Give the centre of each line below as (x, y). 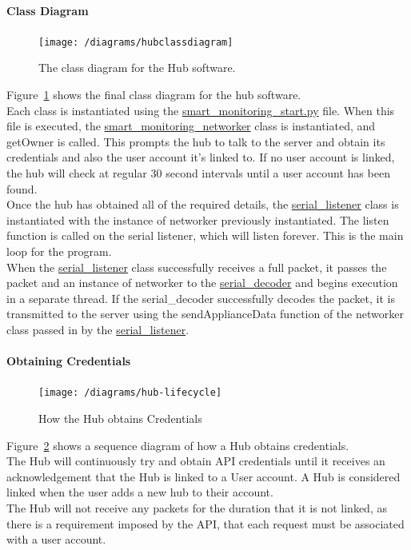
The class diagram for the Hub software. (137, 68)
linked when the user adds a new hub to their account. (140, 492)
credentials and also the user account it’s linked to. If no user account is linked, (201, 157)
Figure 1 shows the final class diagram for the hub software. (154, 95)
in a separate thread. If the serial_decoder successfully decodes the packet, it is (201, 298)
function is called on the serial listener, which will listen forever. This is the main (205, 235)
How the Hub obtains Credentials (120, 418)
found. (22, 188)
